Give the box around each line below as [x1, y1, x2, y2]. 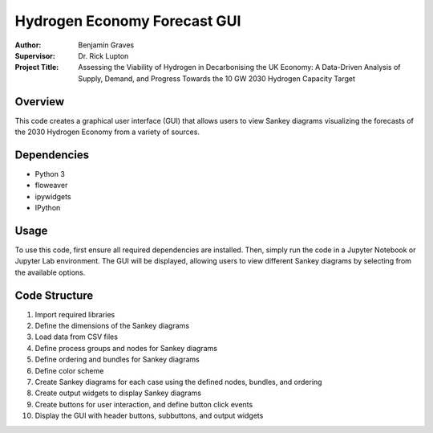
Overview [14, 95, 65, 108]
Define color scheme [34, 366, 104, 375]
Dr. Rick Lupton [78, 51, 129, 60]
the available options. [14, 268, 86, 277]
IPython [34, 203, 61, 213]
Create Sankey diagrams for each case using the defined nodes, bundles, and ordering [34, 378, 322, 387]
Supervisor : [14, 51, 55, 60]
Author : [14, 40, 42, 50]
